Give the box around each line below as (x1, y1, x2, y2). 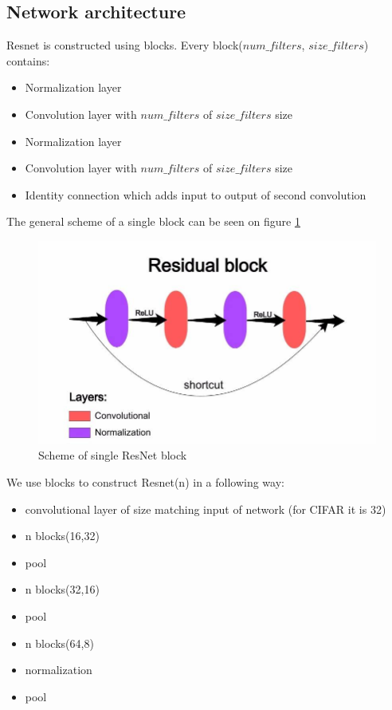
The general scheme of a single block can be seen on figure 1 (6, 213, 300, 230)
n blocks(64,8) (25, 634, 94, 651)
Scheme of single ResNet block (38, 447, 187, 463)
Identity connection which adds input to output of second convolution (25, 186, 367, 203)
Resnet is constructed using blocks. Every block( (6, 37, 243, 53)
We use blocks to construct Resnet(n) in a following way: (6, 474, 284, 491)
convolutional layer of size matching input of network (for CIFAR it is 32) (25, 500, 386, 517)
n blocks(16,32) (25, 527, 100, 544)
